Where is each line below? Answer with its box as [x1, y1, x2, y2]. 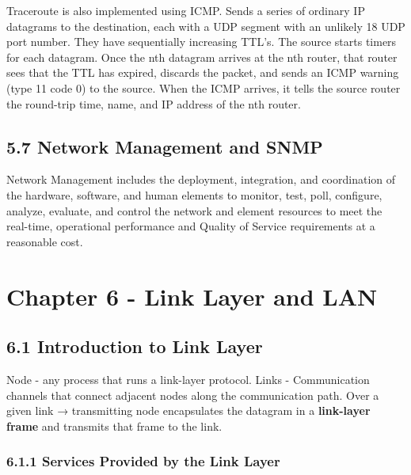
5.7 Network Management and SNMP [6, 134, 323, 158]
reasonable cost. [6, 233, 83, 249]
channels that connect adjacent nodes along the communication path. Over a [6, 386, 379, 403]
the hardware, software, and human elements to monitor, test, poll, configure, [6, 186, 382, 203]
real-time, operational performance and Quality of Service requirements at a [6, 218, 375, 234]
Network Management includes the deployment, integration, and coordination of [6, 171, 396, 188]
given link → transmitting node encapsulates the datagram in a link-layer [6, 402, 371, 419]
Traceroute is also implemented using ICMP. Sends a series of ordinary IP [6, 2, 365, 18]
